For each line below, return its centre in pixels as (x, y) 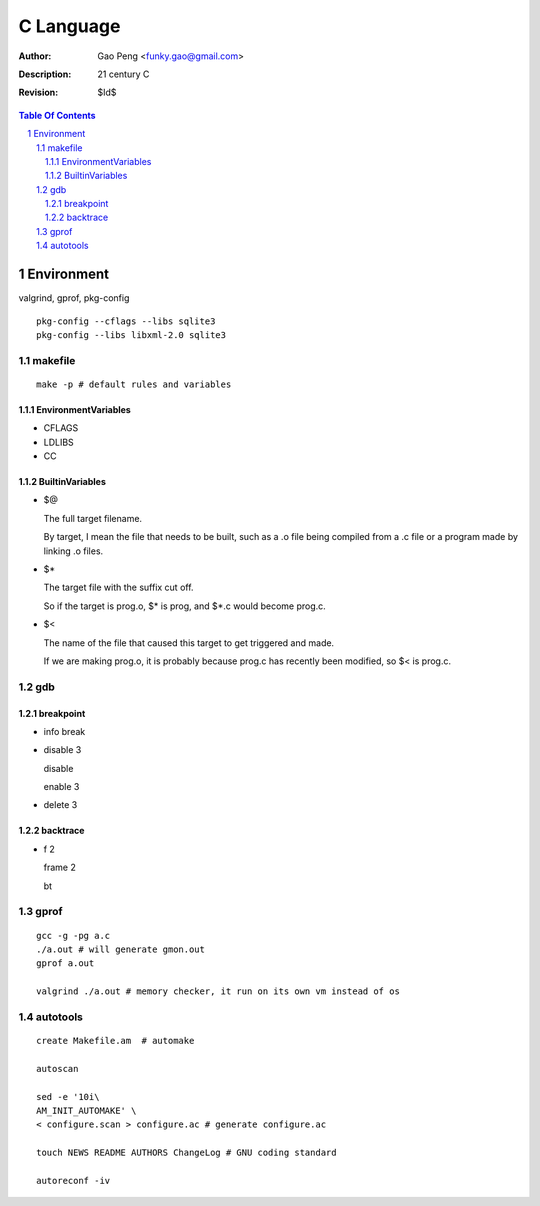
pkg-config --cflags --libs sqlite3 (126, 321)
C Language (69, 26)
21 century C (123, 74)
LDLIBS (58, 442)
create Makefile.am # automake (115, 1041)
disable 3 (62, 750)
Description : (45, 74)
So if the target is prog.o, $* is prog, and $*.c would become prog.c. (185, 606)
